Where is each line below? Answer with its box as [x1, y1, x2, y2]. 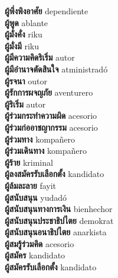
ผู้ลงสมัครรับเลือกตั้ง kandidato [5, 168, 104, 180]
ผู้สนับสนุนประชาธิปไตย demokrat [5, 214, 114, 226]
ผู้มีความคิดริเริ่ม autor [5, 51, 75, 64]
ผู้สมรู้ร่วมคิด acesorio [5, 237, 74, 249]
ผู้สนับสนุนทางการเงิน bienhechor [5, 203, 113, 215]
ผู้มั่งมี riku [5, 39, 40, 52]
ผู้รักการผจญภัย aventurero [5, 86, 93, 99]
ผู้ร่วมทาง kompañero [5, 132, 76, 145]
